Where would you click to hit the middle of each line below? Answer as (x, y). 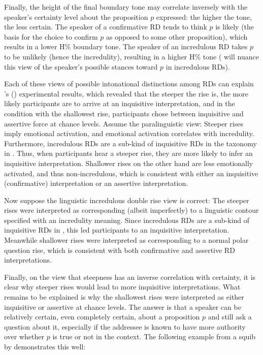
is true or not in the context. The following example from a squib (154, 336)
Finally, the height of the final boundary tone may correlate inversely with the (126, 7)
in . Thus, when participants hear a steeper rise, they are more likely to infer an (128, 153)
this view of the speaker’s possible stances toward (81, 66)
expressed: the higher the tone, (204, 17)
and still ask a (230, 317)
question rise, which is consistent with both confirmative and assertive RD (120, 250)
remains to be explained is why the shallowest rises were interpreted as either (124, 297)
